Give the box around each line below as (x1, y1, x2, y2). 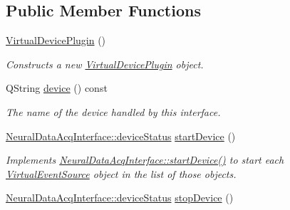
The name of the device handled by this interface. (6, 104, 221, 119)
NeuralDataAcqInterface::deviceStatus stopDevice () (6, 190, 234, 205)
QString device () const (6, 80, 108, 95)
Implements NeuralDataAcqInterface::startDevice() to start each (6, 152, 284, 167)
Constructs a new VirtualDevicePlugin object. (6, 56, 204, 71)
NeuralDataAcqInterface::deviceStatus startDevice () (6, 128, 236, 143)
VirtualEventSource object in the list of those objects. (6, 166, 237, 181)
